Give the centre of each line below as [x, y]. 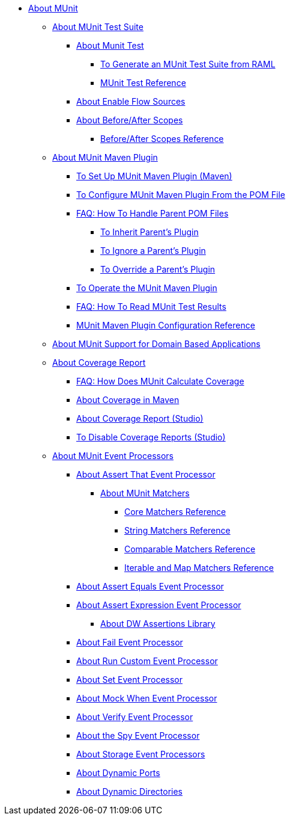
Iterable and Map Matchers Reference [199, 568]
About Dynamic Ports [118, 773]
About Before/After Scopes [130, 120]
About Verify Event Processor [135, 717]
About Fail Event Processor [130, 642]
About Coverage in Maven [128, 400]
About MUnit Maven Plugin [105, 157]
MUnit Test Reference [143, 83]
